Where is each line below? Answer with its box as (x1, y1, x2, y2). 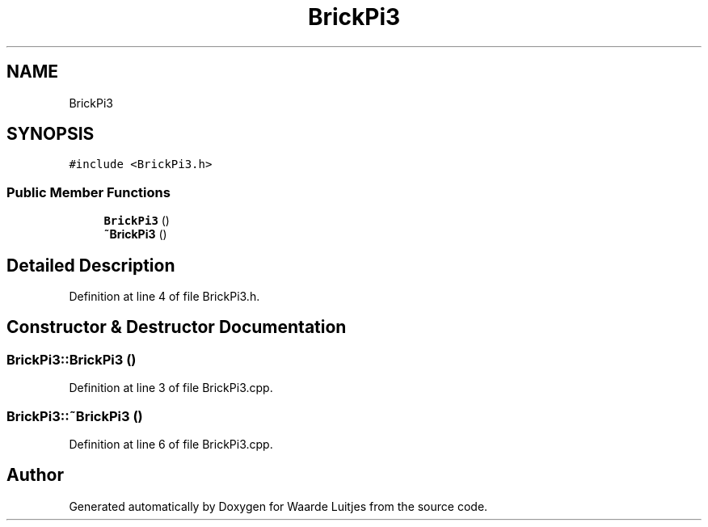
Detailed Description (6, 255, 175, 276)
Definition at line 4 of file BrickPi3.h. (69, 289, 260, 304)
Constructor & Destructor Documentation (6, 317, 347, 338)
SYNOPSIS (6, 124, 95, 145)
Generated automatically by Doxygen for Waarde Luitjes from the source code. (69, 499, 488, 513)
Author (6, 465, 64, 486)
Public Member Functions (6, 183, 171, 200)
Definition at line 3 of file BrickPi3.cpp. (69, 381, 273, 395)
